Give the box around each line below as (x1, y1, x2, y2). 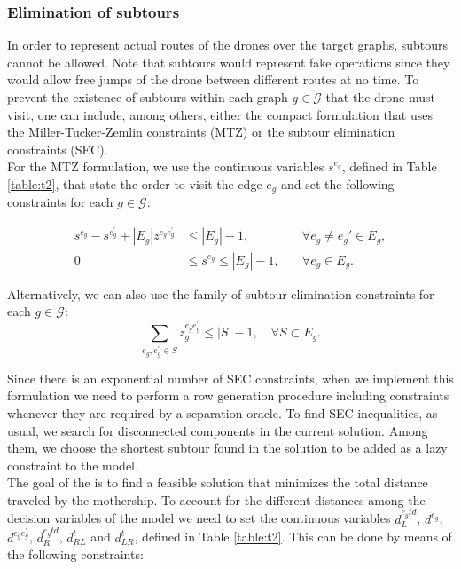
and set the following (280, 174, 395, 193)
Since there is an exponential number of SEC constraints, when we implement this (7, 368, 454, 387)
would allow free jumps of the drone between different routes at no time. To (7, 70, 419, 89)
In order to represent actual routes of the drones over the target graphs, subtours (7, 36, 449, 54)
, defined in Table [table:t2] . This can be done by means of (134, 527, 452, 546)
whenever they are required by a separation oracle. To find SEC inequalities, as (7, 403, 438, 422)
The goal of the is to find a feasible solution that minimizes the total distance (7, 473, 428, 492)
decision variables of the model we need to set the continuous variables (7, 509, 391, 527)
